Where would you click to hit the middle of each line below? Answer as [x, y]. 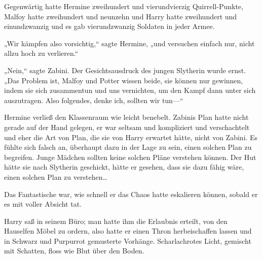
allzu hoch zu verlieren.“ [41, 53]
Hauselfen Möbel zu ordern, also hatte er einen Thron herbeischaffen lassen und [128, 231]
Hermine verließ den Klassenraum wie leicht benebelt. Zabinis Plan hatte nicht [126, 117]
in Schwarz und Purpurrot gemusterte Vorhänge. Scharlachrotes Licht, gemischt [128, 240]
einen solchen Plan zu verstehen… [56, 176]
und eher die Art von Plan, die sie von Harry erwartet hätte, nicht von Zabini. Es [131, 137]
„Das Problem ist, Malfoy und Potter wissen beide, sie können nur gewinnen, [124, 80]
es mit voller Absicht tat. [43, 204]
